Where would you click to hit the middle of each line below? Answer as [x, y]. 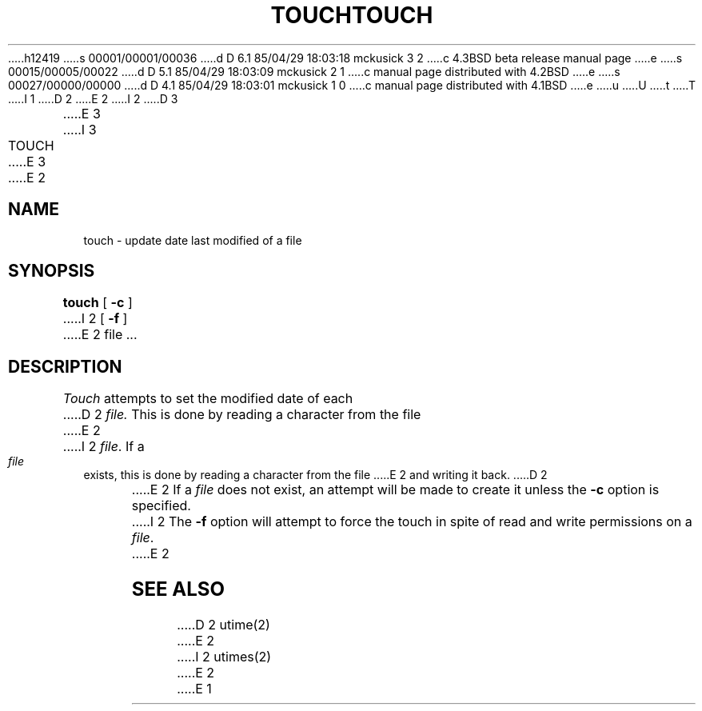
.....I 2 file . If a [104, 447]
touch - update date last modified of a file [193, 240]
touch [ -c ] [98, 303]
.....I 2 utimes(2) [224, 657]
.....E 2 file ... [100, 335]
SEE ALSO [178, 589]
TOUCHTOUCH [352, 15]
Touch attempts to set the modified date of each [208, 399]
